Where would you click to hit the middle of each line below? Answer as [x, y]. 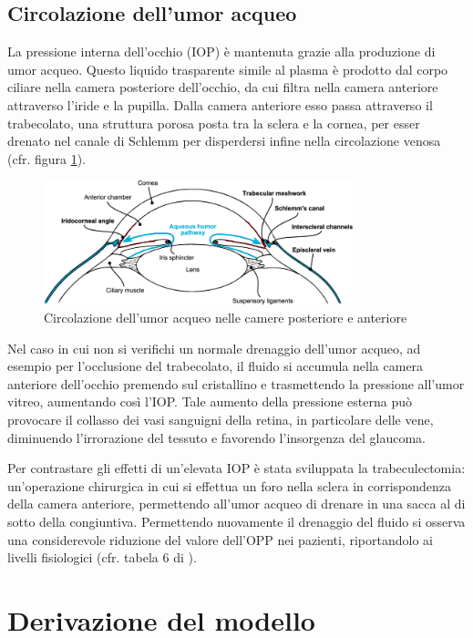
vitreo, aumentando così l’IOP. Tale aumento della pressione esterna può [210, 401]
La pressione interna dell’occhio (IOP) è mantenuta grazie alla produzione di [221, 51]
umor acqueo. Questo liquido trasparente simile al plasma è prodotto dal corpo [228, 69]
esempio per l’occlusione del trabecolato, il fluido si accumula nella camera [216, 366]
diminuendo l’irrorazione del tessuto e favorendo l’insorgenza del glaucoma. [216, 437]
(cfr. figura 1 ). [47, 158]
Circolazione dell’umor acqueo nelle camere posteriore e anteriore [226, 318]
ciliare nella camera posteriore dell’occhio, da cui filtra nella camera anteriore [223, 87]
